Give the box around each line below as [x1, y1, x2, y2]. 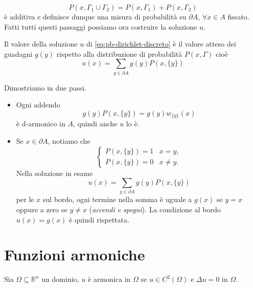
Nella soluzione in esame [16, 167, 93, 178]
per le [16, 194, 34, 205]
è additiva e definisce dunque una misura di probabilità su [4, 11, 186, 21]
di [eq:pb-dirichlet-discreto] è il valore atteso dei [86, 38, 236, 49]
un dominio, [41, 274, 79, 284]
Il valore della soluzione [4, 38, 78, 49]
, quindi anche [73, 118, 118, 129]
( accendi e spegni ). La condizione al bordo [89, 204, 221, 215]
